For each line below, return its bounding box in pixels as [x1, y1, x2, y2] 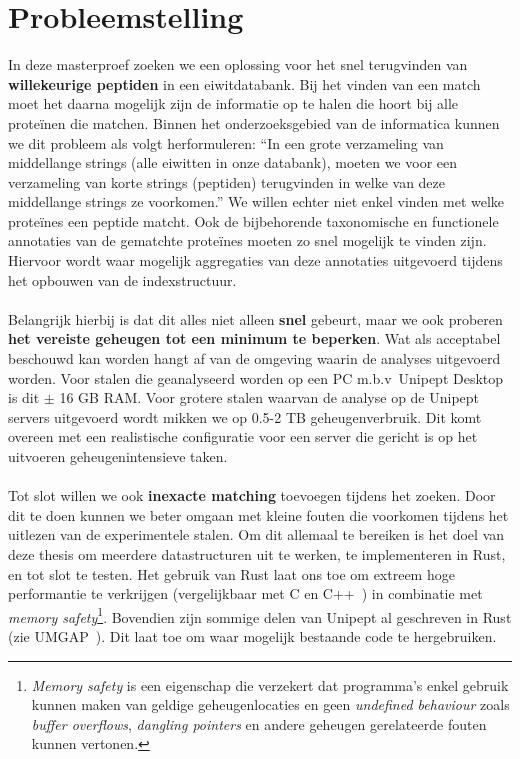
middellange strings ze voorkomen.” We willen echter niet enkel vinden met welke [8, 191, 505, 212]
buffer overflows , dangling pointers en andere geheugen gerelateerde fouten [31, 713, 487, 734]
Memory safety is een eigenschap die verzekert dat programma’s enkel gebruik [31, 674, 509, 695]
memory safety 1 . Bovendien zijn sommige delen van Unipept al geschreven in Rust [8, 603, 512, 627]
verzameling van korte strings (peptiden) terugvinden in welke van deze [8, 171, 446, 192]
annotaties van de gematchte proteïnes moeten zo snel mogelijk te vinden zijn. [8, 230, 487, 251]
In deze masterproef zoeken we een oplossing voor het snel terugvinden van [8, 54, 468, 75]
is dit [8, 387, 40, 408]
